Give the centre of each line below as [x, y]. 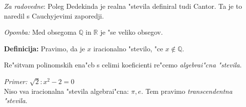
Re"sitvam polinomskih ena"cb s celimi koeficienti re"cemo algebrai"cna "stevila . [123, 65]
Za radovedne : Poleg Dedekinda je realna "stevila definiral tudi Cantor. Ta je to [123, 6]
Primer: [16, 81]
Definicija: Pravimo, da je [45, 48]
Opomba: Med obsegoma [40, 32]
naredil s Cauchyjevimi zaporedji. [54, 15]
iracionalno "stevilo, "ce [128, 48]
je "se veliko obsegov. [131, 32]
